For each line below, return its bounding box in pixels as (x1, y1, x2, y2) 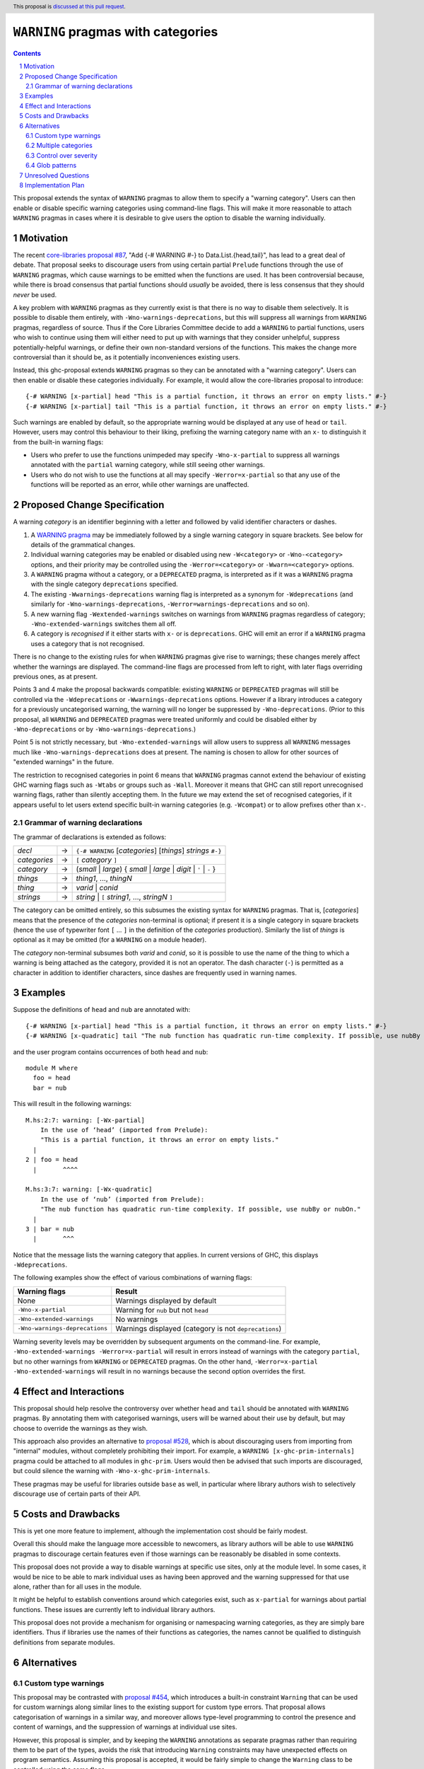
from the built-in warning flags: (13, 437, 104, 446)
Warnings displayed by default (115, 1296, 217, 1306)
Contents (13, 49, 42, 57)
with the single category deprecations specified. (30, 580, 178, 589)
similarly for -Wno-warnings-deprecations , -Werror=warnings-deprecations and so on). (30, 600, 310, 609)
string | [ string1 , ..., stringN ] (76, 892, 173, 902)
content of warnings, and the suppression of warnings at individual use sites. (13, 1723, 237, 1731)
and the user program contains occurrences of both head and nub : (13, 1047, 208, 1056)
